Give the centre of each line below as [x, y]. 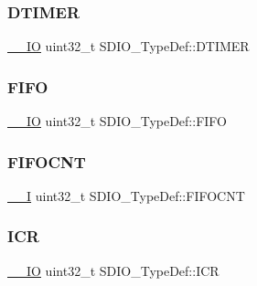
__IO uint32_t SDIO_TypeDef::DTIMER [128, 46]
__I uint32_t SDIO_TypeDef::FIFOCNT [126, 195]
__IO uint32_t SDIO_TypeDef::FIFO [117, 121]
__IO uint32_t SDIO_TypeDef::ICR [113, 270]
